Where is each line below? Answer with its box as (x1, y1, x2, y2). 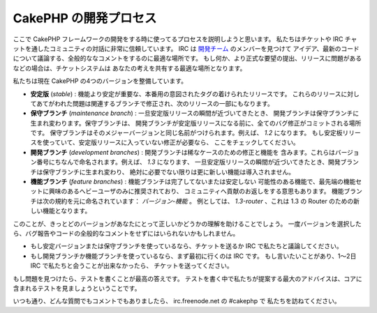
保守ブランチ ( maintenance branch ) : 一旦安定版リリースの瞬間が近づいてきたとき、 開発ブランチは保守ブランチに (30, 109, 360, 118)
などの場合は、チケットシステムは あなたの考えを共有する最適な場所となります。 (13, 63, 246, 72)
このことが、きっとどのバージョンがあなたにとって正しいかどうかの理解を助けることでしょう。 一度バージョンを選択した (13, 220, 362, 228)
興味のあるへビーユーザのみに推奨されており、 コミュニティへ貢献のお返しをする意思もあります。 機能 (48, 187, 344, 195)
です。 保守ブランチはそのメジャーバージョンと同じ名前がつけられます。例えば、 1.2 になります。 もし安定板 (30, 129, 343, 137)
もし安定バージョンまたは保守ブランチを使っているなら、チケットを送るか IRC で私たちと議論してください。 (30, 242, 343, 250)
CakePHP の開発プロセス (13, 10, 157, 26)
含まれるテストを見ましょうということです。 (13, 284, 141, 292)
